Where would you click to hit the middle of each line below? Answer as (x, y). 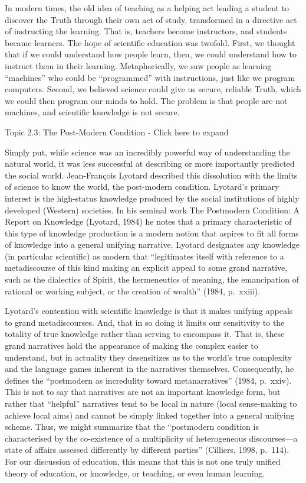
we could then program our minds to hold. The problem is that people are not (146, 100)
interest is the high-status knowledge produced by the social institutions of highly (152, 198)
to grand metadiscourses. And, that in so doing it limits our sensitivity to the (145, 322)
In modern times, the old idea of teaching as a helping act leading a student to (147, 8)
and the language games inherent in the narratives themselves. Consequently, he (149, 369)
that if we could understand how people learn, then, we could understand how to (151, 54)
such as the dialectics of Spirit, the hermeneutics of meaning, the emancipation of (152, 279)
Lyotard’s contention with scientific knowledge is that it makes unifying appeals (149, 311)
